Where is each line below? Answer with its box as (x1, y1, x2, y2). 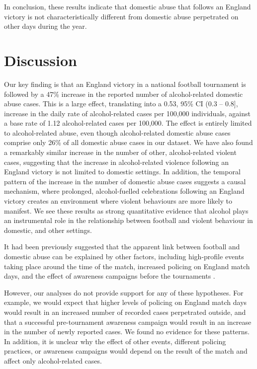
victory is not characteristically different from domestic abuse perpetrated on (4, 11, 239, 21)
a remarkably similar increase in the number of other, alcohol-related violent (4, 147, 237, 157)
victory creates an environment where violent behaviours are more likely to (4, 196, 232, 206)
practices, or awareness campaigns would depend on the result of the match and (4, 346, 248, 356)
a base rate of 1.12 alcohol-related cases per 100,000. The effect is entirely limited (4, 118, 252, 128)
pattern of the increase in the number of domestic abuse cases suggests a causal (4, 176, 246, 186)
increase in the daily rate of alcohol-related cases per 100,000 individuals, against (4, 108, 251, 118)
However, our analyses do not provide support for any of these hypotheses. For (4, 287, 244, 297)
